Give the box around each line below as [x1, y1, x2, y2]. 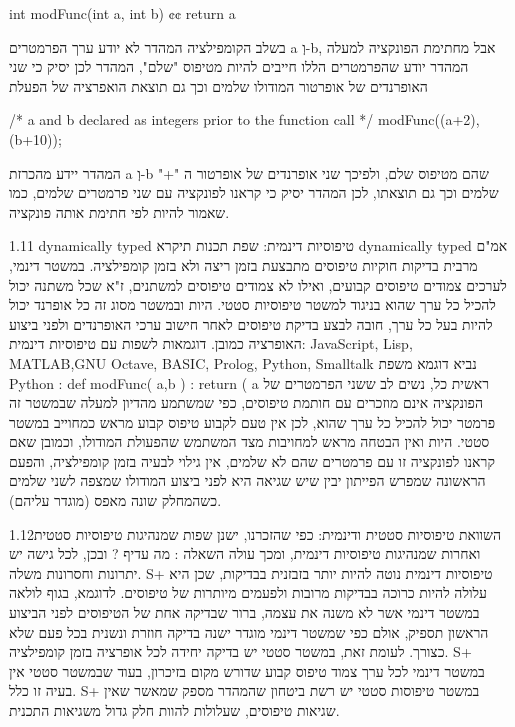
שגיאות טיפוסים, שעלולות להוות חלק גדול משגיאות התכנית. [9, 700, 340, 720]
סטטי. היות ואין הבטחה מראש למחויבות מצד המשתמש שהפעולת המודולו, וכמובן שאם [9, 431, 490, 452]
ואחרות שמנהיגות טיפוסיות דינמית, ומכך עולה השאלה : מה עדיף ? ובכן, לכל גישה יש [9, 543, 481, 564]
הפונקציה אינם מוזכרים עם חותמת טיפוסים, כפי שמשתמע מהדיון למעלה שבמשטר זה [9, 392, 484, 413]
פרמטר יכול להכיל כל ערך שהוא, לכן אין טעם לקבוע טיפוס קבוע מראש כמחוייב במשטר [9, 411, 495, 432]
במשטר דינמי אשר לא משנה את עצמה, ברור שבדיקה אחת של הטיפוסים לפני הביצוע [9, 602, 480, 623]
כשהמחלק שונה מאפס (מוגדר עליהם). [9, 490, 222, 511]
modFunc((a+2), [377, 109, 480, 130]
